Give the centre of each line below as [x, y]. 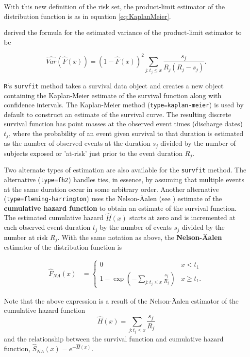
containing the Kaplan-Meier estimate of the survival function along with [113, 95]
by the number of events [136, 227]
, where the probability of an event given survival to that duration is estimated [126, 133]
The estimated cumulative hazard [54, 217]
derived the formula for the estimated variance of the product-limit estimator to [123, 32]
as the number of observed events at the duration [77, 143]
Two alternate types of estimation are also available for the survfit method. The [125, 170]
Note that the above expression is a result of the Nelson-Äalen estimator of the [121, 300]
